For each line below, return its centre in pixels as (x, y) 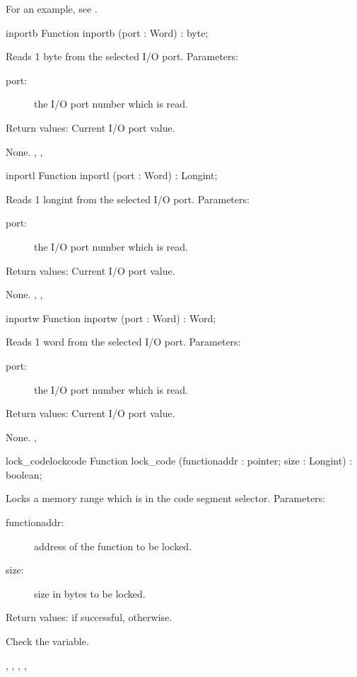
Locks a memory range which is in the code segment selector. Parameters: (165, 498)
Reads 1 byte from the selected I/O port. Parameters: (122, 56)
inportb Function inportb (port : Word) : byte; (107, 32)
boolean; (24, 474)
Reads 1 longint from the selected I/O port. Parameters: (128, 199)
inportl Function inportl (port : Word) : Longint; (112, 175)
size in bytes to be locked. (90, 593)
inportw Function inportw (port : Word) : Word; (111, 318)
